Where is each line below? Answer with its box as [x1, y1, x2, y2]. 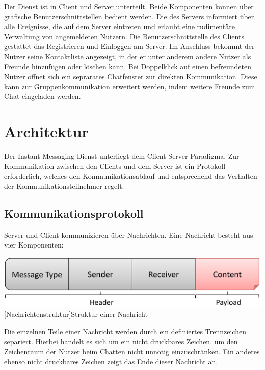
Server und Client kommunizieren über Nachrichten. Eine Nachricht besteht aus [4, 229, 253, 240]
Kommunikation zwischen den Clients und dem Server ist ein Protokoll [4, 160, 226, 171]
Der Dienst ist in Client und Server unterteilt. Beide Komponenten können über [4, 1, 254, 11]
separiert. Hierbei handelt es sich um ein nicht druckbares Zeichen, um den [4, 336, 238, 347]
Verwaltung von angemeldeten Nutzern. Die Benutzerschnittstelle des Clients [4, 31, 244, 41]
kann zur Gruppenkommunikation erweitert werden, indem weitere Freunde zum [4, 81, 255, 91]
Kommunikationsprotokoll [4, 205, 144, 221]
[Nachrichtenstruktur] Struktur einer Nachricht [4, 309, 148, 319]
